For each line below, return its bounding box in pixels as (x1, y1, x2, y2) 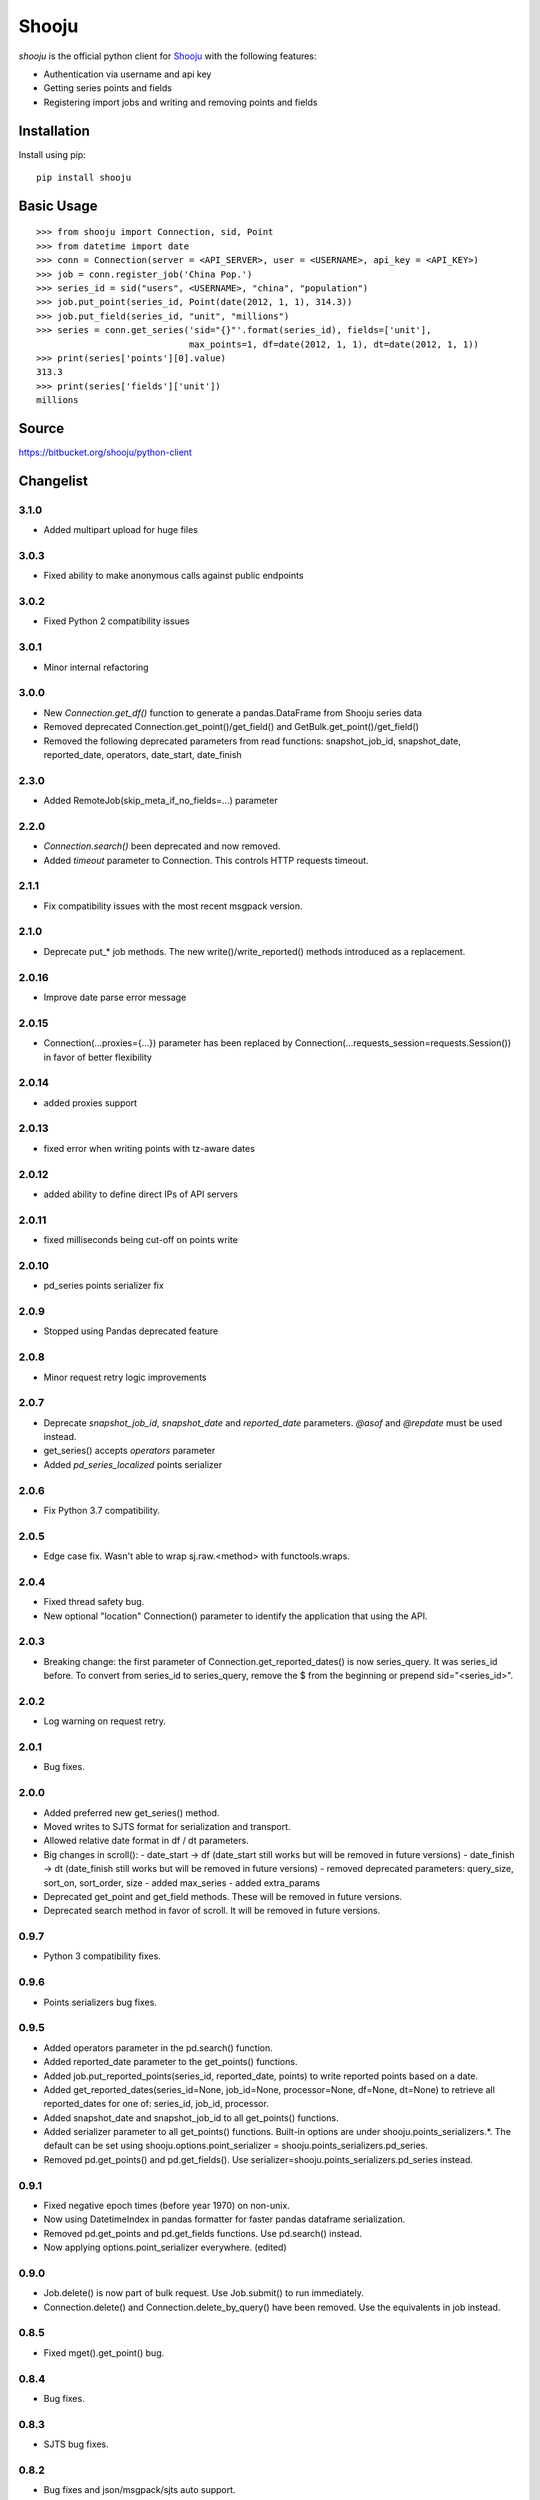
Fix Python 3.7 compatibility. (43, 1504, 160, 1516)
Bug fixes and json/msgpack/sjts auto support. (43, 2484, 236, 2496)
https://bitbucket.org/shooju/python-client (18, 446, 192, 459)
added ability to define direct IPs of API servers (43, 1188, 239, 1200)
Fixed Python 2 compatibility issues (43, 615, 190, 627)
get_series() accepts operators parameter (43, 1445, 216, 1457)
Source (18, 420, 65, 437)
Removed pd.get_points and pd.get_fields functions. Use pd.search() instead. (43, 2227, 363, 2239)
